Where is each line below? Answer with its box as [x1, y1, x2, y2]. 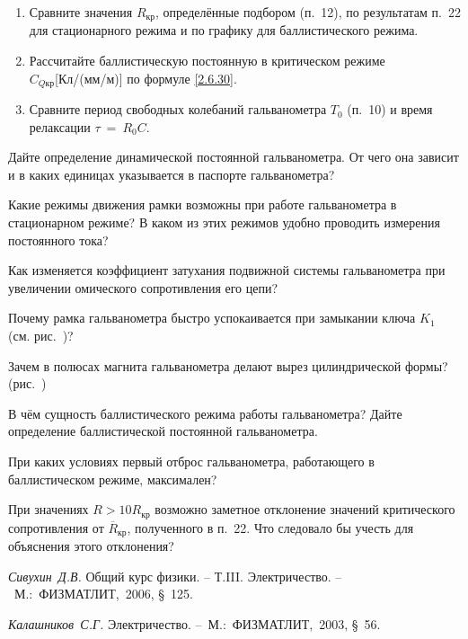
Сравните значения [29, 3, 133, 21]
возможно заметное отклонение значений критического [155, 500, 455, 519]
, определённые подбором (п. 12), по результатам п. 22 [155, 3, 461, 21]
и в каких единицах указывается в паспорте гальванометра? [8, 164, 335, 183]
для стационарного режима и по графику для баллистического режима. [29, 21, 419, 40]
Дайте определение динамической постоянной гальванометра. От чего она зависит [8, 147, 459, 166]
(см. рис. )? [8, 326, 74, 345]
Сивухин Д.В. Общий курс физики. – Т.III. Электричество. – [8, 566, 342, 585]
